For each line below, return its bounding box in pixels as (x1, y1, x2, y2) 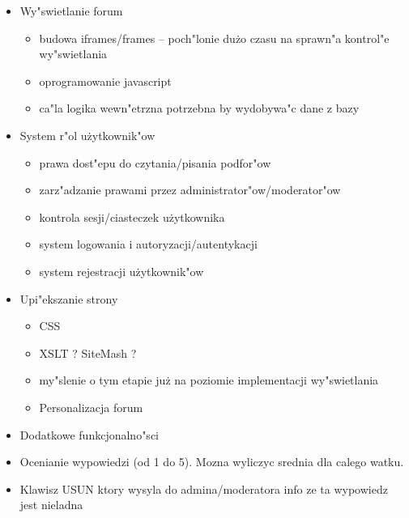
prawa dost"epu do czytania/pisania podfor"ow (39, 154, 271, 171)
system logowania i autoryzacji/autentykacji (39, 236, 258, 253)
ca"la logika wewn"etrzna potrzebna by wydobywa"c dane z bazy (39, 100, 360, 117)
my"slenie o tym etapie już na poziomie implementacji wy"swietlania (39, 372, 379, 388)
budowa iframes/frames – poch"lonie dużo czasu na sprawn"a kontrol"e (39, 29, 390, 46)
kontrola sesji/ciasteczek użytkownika (39, 208, 225, 225)
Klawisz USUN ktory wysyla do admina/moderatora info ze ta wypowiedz (19, 480, 388, 497)
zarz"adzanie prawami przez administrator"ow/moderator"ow (39, 181, 341, 198)
